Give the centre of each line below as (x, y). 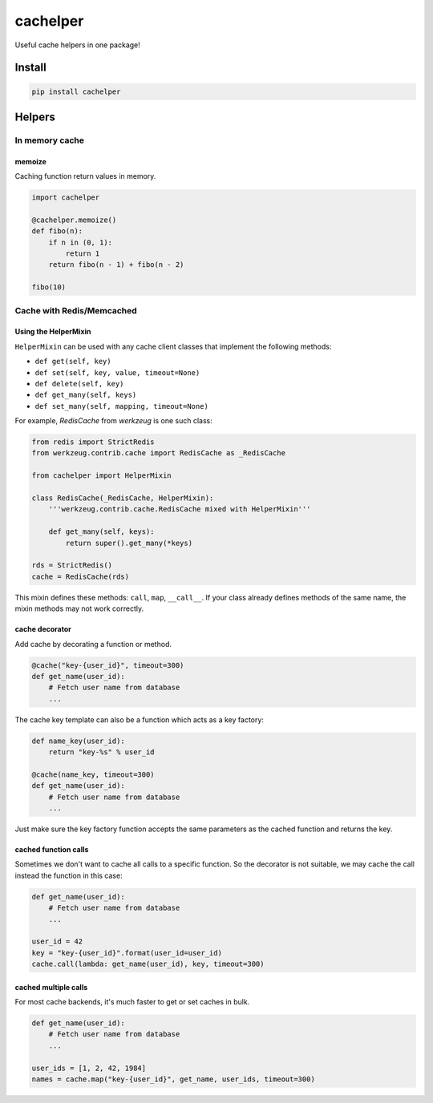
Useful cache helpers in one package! (77, 45)
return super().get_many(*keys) (129, 543)
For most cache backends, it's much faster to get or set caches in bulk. (132, 1002)
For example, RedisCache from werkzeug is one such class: (113, 421)
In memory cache (49, 140)
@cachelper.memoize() (74, 220)
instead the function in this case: (69, 875)
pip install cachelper (76, 91)
